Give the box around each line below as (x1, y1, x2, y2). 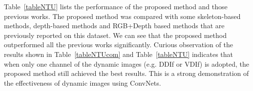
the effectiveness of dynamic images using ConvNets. (4, 77, 161, 88)
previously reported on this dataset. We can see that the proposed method (4, 30, 227, 40)
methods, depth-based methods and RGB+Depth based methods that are (4, 20, 225, 31)
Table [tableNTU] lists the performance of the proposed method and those (4, 1, 228, 11)
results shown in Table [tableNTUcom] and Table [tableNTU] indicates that (4, 49, 233, 59)
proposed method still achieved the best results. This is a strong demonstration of (4, 68, 249, 78)
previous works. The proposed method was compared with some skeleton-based (4, 11, 241, 21)
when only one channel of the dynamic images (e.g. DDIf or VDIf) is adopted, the (4, 58, 250, 69)
